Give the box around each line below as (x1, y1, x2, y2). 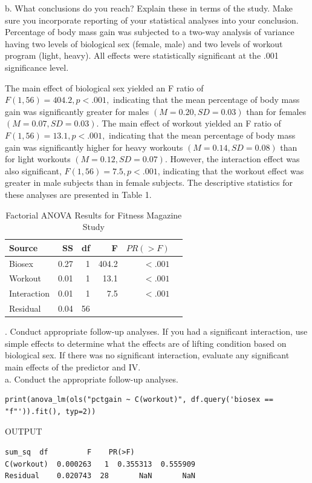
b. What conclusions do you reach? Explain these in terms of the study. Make (5, 2, 293, 14)
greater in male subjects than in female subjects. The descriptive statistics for (5, 176, 293, 189)
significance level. (5, 61, 69, 73)
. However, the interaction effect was (164, 153, 300, 165)
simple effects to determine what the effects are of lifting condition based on (5, 337, 287, 349)
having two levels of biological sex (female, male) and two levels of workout (5, 37, 283, 50)
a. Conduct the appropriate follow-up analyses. (5, 372, 178, 385)
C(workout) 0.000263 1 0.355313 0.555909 (5, 459, 195, 468)
